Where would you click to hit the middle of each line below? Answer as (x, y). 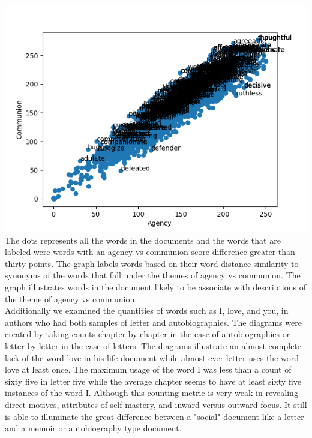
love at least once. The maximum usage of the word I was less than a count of (148, 369)
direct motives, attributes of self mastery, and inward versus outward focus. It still (156, 404)
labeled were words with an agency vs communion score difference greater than (150, 252)
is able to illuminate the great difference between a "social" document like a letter (154, 416)
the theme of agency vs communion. (71, 298)
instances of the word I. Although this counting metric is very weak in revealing (151, 393)
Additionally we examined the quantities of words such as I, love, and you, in (147, 310)
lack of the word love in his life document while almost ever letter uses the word (152, 357)
